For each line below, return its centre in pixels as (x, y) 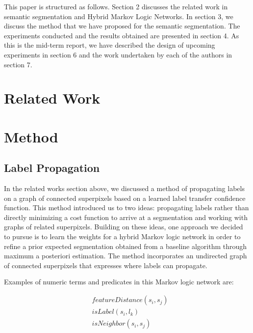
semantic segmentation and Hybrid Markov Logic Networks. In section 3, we (119, 16)
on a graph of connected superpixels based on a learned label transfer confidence (125, 198)
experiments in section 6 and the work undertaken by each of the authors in (118, 54)
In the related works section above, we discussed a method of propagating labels (124, 188)
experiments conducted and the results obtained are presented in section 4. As (122, 35)
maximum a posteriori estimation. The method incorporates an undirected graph (126, 256)
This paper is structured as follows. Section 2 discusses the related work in (116, 6)
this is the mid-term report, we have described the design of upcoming (110, 45)
